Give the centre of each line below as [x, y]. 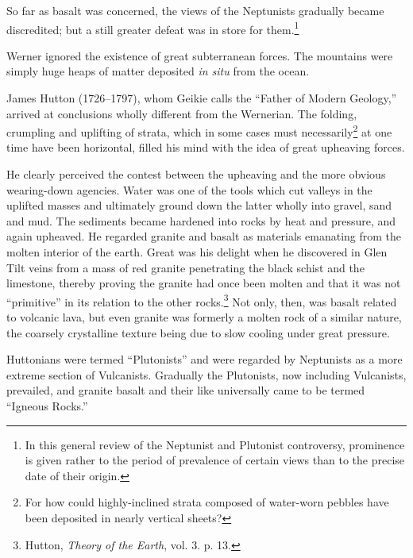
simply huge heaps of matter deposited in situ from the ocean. [158, 71]
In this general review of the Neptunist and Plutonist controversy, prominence [215, 444]
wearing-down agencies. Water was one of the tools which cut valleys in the [189, 189]
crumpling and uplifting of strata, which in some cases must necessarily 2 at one [199, 131]
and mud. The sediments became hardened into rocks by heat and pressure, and [201, 220]
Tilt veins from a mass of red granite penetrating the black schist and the [185, 267]
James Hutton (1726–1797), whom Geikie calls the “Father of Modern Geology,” [202, 98]
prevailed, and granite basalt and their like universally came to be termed [186, 390]
